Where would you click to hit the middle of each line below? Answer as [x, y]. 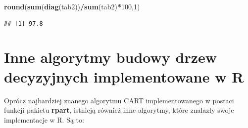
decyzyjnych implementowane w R [124, 76]
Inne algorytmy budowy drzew [111, 57]
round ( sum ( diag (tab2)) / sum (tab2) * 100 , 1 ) [72, 6]
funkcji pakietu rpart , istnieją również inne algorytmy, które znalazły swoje [119, 110]
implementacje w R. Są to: [44, 119]
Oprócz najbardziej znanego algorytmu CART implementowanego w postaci [119, 100]
